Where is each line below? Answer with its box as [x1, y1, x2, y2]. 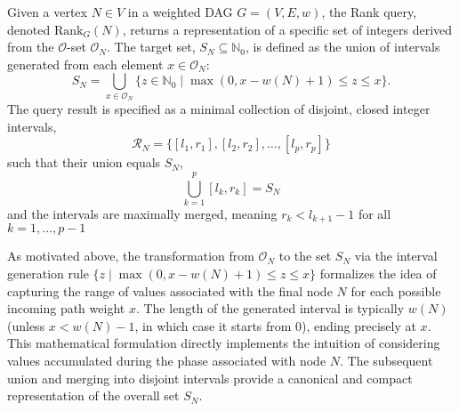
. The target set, [106, 37, 196, 56]
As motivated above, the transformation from [7, 246, 254, 265]
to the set [278, 246, 332, 265]
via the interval [354, 246, 438, 265]
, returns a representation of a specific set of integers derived [122, 20, 453, 38]
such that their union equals [7, 153, 161, 172]
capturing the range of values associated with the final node [7, 281, 333, 300]
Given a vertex [7, 3, 87, 20]
